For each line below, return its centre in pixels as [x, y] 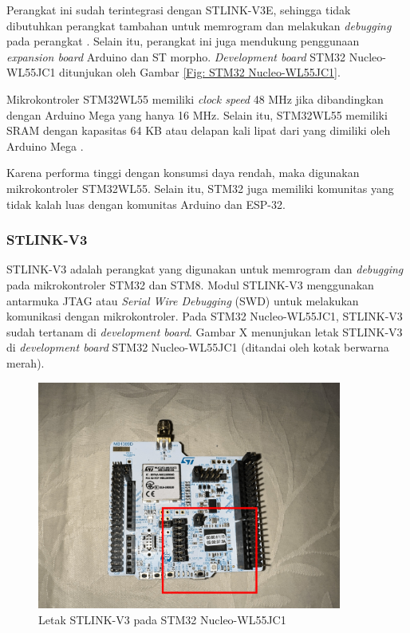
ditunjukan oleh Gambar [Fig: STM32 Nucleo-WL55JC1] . [200, 72]
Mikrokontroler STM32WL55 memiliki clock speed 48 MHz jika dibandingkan [195, 98]
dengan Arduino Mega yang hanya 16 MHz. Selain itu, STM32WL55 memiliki [197, 114]
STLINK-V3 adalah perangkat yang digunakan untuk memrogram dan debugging [205, 269]
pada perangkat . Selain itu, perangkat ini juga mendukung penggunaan [183, 41]
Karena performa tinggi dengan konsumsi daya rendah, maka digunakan [183, 173]
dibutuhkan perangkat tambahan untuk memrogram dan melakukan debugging [199, 25]
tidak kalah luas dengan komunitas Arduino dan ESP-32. [146, 204]
